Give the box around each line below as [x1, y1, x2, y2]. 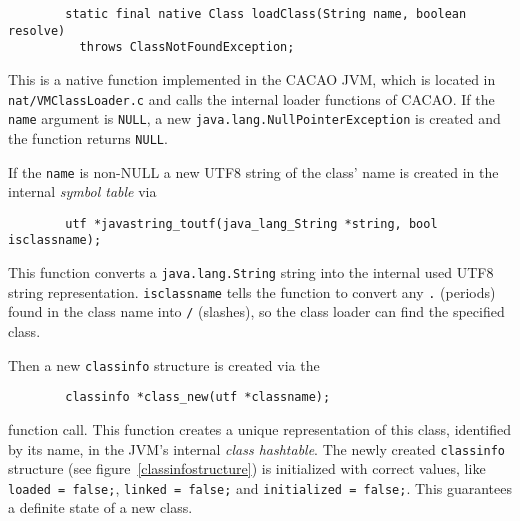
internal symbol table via [8, 181, 157, 202]
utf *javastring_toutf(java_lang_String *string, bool [65, 216, 438, 231]
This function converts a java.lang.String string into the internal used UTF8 [8, 262, 494, 283]
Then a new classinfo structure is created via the [8, 354, 320, 375]
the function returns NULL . [8, 127, 168, 148]
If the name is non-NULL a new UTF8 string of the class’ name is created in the [8, 161, 499, 182]
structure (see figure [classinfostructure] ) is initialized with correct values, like [8, 458, 486, 479]
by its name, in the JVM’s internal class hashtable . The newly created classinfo [8, 438, 505, 459]
